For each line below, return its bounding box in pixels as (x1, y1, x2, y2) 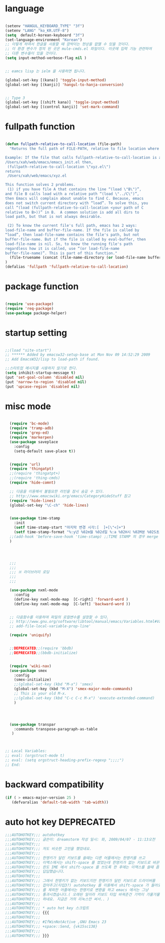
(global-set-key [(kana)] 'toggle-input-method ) (5, 77, 107, 83)
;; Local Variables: (5, 749, 48, 754)
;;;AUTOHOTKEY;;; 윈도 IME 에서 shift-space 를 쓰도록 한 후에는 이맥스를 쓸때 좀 (5, 864, 160, 870)
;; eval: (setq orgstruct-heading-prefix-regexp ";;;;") (5, 758, 124, 763)
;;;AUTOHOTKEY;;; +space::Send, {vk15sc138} (5, 924, 98, 929)
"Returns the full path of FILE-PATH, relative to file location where (9, 146, 160, 151)
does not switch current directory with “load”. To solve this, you (5, 200, 148, 206)
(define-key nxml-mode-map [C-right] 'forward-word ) (14, 597, 129, 602)
